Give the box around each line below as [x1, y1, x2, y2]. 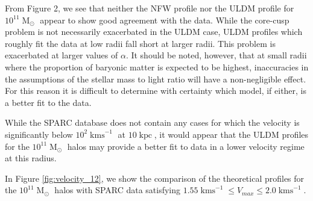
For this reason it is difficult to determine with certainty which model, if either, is [5, 84, 307, 97]
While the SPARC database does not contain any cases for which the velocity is [5, 116, 300, 129]
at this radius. [5, 152, 57, 164]
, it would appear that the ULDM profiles [154, 128, 309, 140]
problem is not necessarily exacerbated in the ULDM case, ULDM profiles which [5, 25, 303, 38]
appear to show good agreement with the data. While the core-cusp [40, 13, 289, 26]
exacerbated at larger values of [5, 49, 118, 61]
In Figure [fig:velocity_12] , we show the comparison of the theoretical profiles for [5, 172, 305, 184]
